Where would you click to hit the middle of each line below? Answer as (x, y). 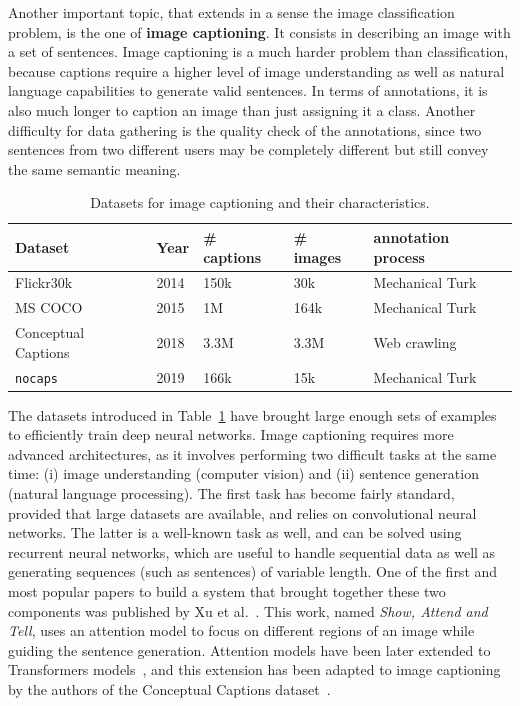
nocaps (36, 378)
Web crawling (415, 341)
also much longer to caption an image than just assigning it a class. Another (242, 109)
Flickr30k (44, 282)
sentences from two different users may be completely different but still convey (248, 149)
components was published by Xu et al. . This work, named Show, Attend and (248, 610)
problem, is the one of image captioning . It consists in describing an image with (259, 31)
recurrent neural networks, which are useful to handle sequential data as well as (252, 551)
